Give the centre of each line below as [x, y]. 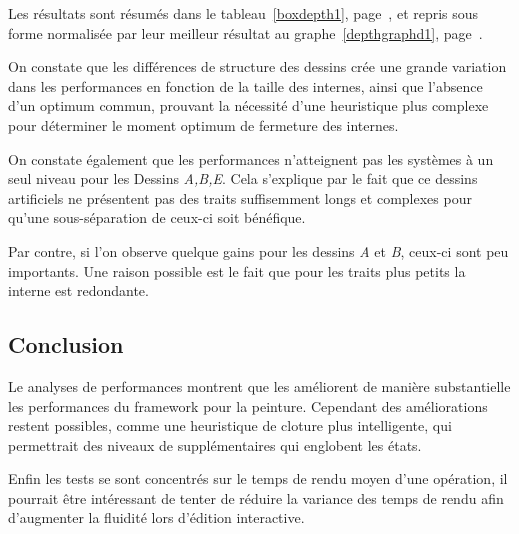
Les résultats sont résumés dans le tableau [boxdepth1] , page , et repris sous [243, 13]
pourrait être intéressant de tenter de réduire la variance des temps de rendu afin [256, 497]
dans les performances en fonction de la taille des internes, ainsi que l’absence [245, 85]
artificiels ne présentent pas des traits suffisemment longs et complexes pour [240, 197]
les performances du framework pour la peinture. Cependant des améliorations [248, 405]
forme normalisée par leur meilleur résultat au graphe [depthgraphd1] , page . [245, 32]
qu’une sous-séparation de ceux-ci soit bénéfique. [157, 217]
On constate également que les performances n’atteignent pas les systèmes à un [251, 158]
